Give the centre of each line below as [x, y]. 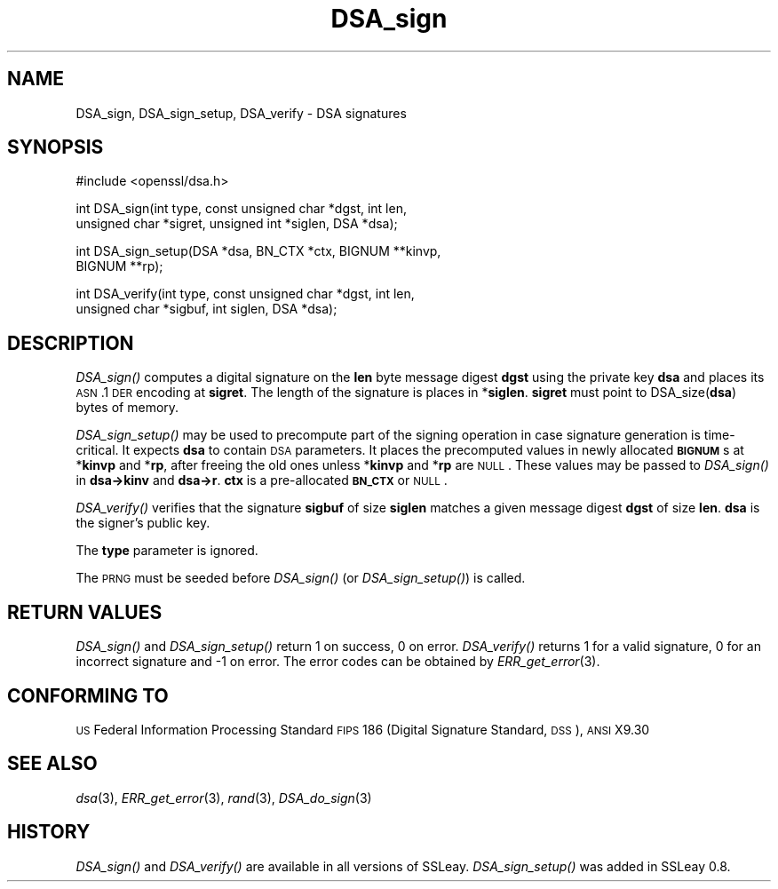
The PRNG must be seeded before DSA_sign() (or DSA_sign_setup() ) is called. [301, 578]
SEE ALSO [52, 764]
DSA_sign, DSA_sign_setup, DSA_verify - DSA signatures [241, 113]
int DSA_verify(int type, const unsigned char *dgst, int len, [245, 294]
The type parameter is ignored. [167, 551]
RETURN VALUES [85, 612]
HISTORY [49, 832]
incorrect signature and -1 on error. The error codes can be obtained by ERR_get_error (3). [338, 662]
